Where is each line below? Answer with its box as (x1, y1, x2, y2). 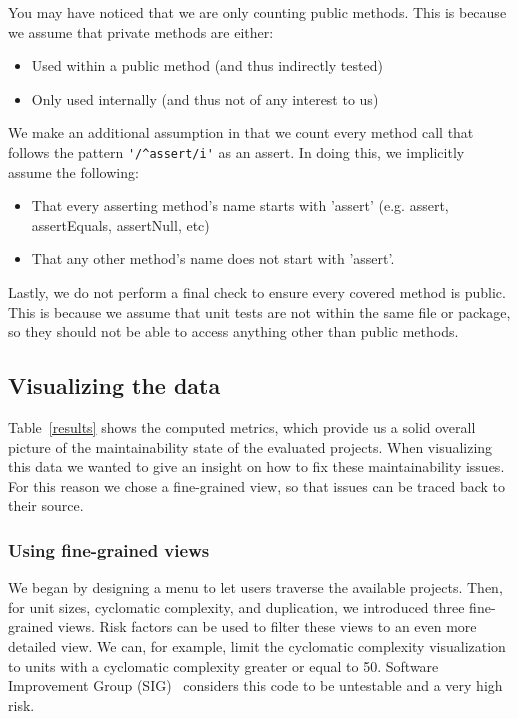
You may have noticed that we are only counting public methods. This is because (8, 2, 507, 22)
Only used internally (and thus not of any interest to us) (31, 88, 379, 109)
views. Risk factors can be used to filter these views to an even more (57, 616, 477, 637)
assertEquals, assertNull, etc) (31, 214, 210, 235)
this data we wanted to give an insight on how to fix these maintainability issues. (8, 456, 505, 477)
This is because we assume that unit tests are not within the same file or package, (8, 301, 511, 322)
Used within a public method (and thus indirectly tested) (31, 55, 383, 76)
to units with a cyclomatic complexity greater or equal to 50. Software (8, 655, 439, 676)
